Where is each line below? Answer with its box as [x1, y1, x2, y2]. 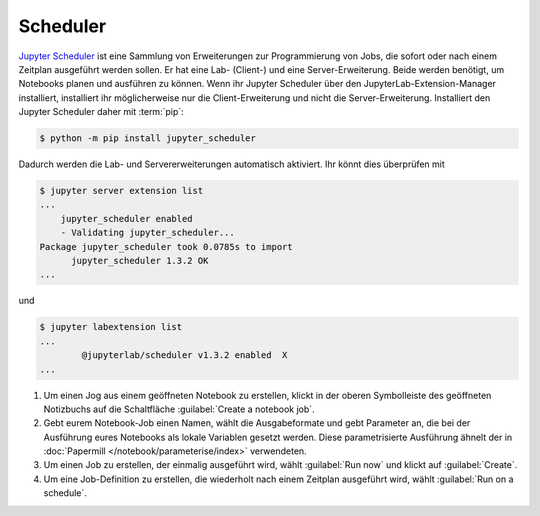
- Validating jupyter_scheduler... [60, 227, 235, 239]
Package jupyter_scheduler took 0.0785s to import [39, 241, 294, 252]
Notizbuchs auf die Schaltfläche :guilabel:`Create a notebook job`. [43, 403, 315, 415]
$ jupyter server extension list [39, 185, 204, 197]
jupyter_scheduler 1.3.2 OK [71, 255, 209, 267]
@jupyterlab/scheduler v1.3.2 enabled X [81, 350, 288, 361]
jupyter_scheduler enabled [60, 213, 194, 224]
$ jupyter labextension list [39, 321, 183, 333]
